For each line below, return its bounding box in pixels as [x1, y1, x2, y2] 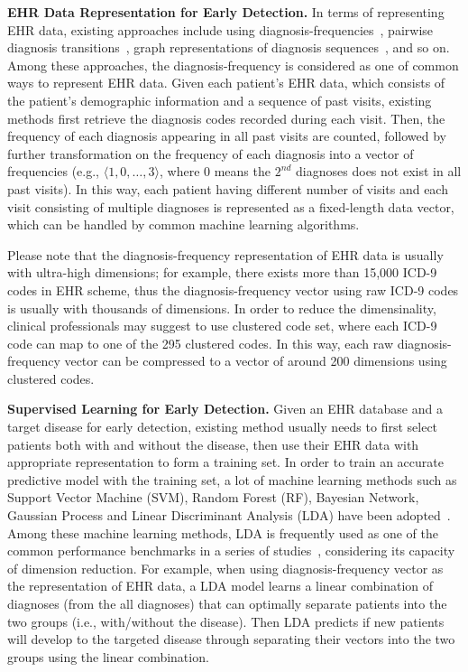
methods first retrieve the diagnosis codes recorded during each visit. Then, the [7, 108, 445, 127]
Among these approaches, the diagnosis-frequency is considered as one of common [7, 55, 459, 74]
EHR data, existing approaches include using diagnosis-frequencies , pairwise [7, 20, 434, 39]
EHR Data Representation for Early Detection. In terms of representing [7, 3, 445, 21]
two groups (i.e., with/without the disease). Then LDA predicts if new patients [7, 611, 445, 630]
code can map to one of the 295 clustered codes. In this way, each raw [7, 333, 394, 352]
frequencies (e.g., [7, 162, 100, 181]
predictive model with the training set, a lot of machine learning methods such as [7, 470, 457, 489]
